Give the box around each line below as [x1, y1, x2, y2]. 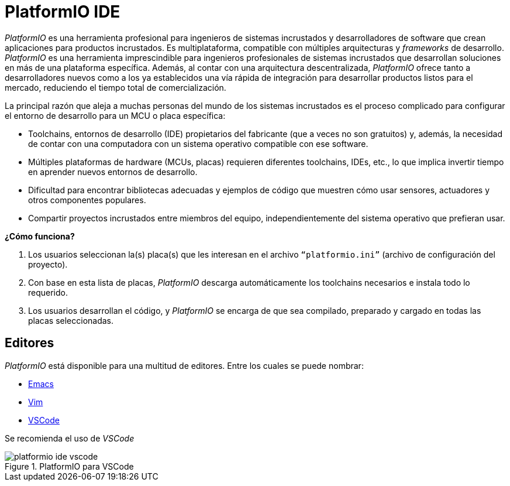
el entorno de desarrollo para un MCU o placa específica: [5, 110, 226, 121]
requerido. [28, 287, 68, 297]
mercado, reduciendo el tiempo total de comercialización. [5, 82, 226, 93]
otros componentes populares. [28, 194, 146, 205]
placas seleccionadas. [28, 315, 114, 326]
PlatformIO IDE [5, 2, 120, 22]
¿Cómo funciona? [5, 231, 75, 241]
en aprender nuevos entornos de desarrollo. [28, 166, 198, 177]
